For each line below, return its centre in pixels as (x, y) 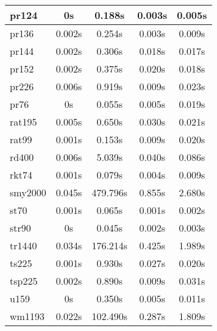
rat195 (23, 122)
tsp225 (24, 281)
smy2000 (28, 192)
